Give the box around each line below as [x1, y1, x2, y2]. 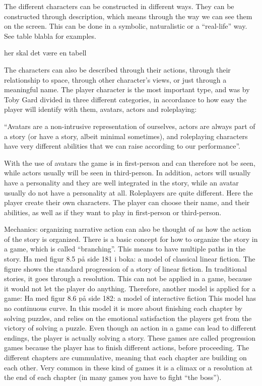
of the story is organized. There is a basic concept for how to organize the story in [4, 233, 258, 244]
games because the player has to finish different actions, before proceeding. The [4, 342, 249, 353]
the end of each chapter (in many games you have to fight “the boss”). [4, 372, 222, 382]
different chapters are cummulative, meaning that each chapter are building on [4, 352, 247, 362]
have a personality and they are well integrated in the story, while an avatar [4, 177, 239, 187]
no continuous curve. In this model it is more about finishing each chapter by [4, 303, 242, 313]
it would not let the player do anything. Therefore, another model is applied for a [4, 283, 256, 293]
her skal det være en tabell [4, 47, 87, 58]
